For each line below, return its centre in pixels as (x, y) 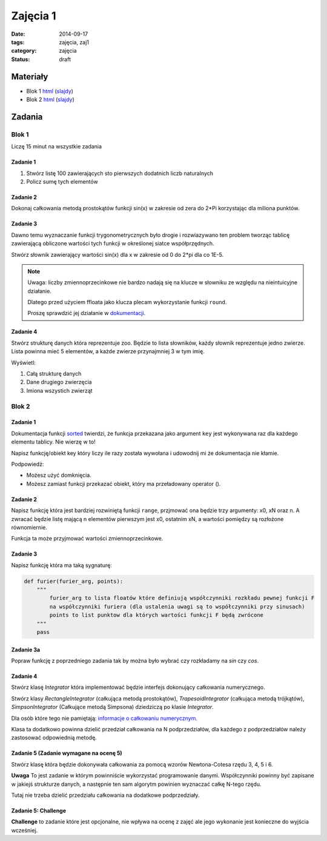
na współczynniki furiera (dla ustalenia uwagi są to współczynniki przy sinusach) (177, 607)
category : (24, 51)
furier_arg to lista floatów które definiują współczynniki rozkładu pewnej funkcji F (182, 598)
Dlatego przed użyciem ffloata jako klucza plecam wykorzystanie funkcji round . (127, 302)
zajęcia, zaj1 (74, 42)
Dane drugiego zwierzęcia (59, 382)
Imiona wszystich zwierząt (60, 390)
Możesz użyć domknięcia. (59, 475)
